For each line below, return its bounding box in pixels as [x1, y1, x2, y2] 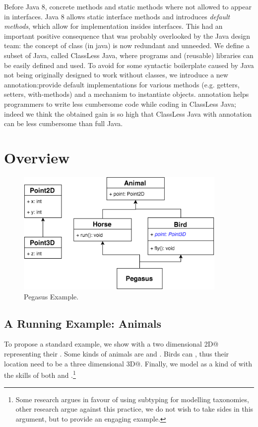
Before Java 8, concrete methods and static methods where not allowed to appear [4, 1, 252, 11]
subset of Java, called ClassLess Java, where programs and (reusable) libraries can [4, 50, 254, 60]
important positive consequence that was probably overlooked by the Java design [4, 30, 251, 41]
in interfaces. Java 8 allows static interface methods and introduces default [4, 11, 230, 21]
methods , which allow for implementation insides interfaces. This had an [4, 21, 223, 31]
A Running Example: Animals [4, 315, 162, 331]
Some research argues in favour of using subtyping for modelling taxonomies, [15, 394, 249, 404]
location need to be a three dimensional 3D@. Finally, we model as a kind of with [4, 358, 252, 368]
